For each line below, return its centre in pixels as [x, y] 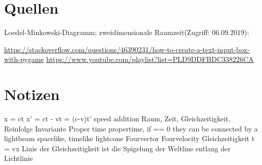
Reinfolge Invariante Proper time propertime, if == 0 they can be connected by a [131, 128]
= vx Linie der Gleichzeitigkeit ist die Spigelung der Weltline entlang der [117, 148]
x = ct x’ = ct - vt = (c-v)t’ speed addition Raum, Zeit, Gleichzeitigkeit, [117, 119]
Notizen [32, 94]
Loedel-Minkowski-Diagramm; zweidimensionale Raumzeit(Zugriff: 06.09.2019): [127, 32]
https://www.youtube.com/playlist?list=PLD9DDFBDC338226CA [150, 59]
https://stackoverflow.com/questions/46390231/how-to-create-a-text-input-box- [127, 49]
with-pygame [24, 59]
